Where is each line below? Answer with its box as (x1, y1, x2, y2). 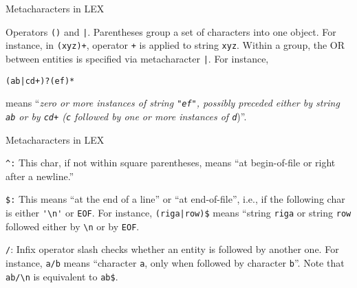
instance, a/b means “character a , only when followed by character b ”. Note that (6, 256, 345, 269)
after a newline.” (6, 168, 74, 183)
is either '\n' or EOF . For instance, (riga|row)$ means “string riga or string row (6, 206, 351, 220)
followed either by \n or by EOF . (6, 219, 140, 233)
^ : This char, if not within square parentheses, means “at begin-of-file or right (6, 155, 336, 170)
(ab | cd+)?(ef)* (6, 76, 75, 86)
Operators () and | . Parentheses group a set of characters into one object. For (6, 24, 336, 38)
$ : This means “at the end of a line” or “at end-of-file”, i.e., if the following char (6, 192, 345, 206)
